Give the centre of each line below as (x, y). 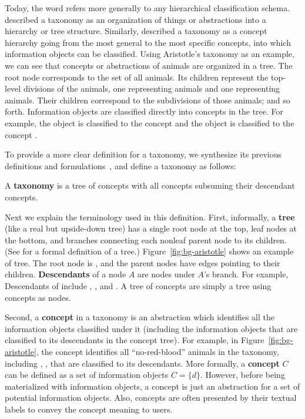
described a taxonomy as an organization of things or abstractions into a (135, 19)
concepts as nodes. (38, 297)
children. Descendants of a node (66, 274)
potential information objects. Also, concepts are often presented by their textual (151, 398)
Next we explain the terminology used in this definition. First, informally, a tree (150, 217)
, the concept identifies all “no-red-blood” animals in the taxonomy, (157, 352)
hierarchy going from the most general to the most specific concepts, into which (148, 42)
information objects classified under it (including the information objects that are (151, 328)
